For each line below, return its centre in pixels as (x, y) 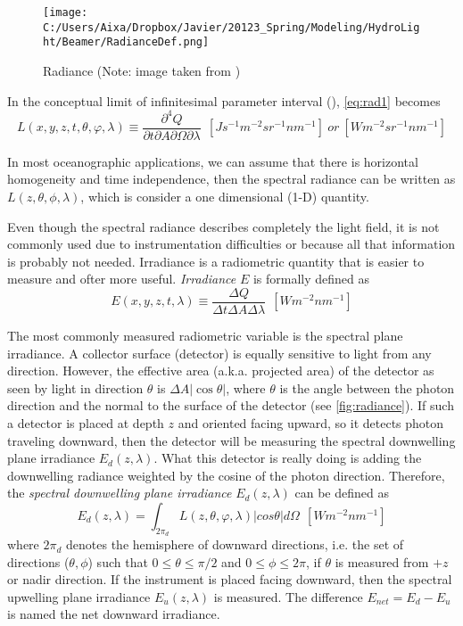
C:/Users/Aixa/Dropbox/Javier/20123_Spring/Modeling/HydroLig (231, 27)
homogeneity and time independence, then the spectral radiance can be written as (231, 179)
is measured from (382, 561)
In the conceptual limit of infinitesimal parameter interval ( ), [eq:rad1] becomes (224, 100)
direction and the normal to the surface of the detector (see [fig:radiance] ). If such (231, 405)
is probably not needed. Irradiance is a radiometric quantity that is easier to (216, 261)
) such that (118, 561)
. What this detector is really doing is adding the (288, 458)
